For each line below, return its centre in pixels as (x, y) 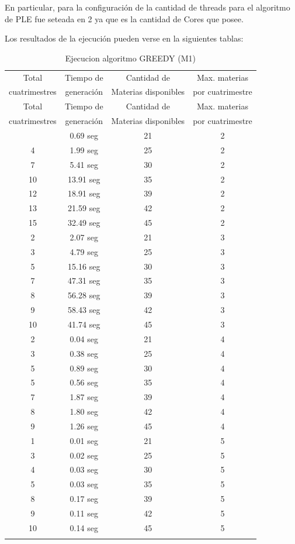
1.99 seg (84, 149)
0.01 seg (84, 440)
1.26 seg (84, 426)
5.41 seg (84, 164)
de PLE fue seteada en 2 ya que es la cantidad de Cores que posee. (124, 18)
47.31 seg (84, 280)
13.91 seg (84, 179)
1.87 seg (84, 397)
